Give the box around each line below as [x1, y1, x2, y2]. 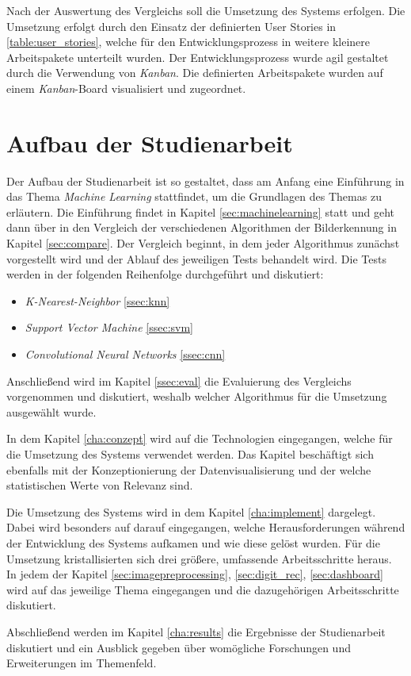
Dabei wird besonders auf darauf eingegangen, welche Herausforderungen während [6, 519, 405, 536]
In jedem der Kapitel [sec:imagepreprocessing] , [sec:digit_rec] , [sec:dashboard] [6, 566, 383, 582]
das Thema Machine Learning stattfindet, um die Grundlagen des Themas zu [6, 188, 382, 205]
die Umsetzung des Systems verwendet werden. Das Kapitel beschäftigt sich [6, 446, 374, 462]
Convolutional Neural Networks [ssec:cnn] [25, 346, 226, 363]
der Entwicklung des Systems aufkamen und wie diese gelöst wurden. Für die [6, 534, 380, 551]
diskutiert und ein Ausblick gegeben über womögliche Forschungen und [6, 639, 351, 655]
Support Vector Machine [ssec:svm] [25, 319, 194, 336]
